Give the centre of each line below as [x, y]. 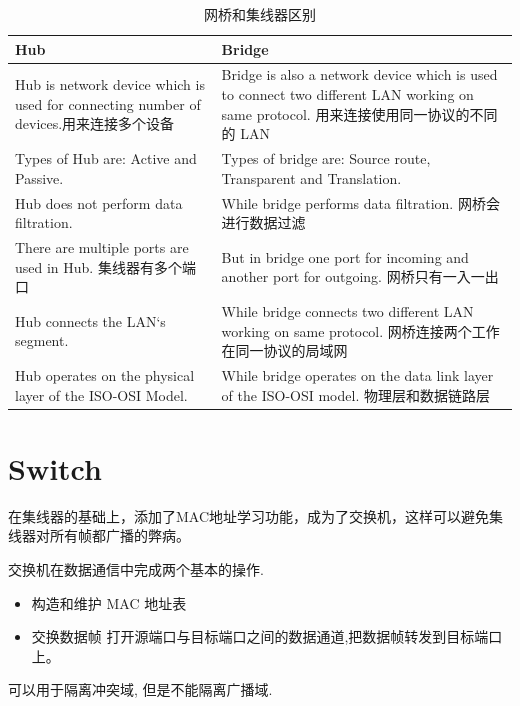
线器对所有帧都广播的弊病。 [99, 535]
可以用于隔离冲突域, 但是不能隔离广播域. [140, 689]
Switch [55, 467]
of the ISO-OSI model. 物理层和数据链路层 [355, 394]
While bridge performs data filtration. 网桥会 [360, 202]
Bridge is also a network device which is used [359, 74]
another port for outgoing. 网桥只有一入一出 [360, 276]
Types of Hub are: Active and [106, 158]
